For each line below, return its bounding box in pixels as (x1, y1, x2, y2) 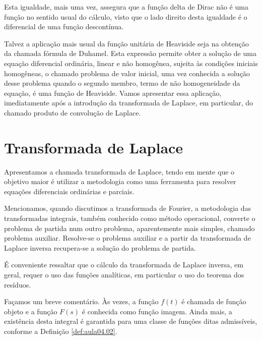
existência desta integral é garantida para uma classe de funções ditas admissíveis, (4, 316, 257, 326)
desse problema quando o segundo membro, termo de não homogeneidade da (4, 78, 240, 88)
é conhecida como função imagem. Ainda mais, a (82, 306, 232, 316)
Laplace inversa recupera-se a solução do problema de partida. (4, 242, 196, 253)
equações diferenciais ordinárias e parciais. (4, 186, 135, 196)
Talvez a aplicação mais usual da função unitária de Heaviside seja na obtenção (4, 38, 249, 48)
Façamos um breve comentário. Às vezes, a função (4, 296, 159, 307)
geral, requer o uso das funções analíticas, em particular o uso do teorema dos (4, 269, 244, 279)
